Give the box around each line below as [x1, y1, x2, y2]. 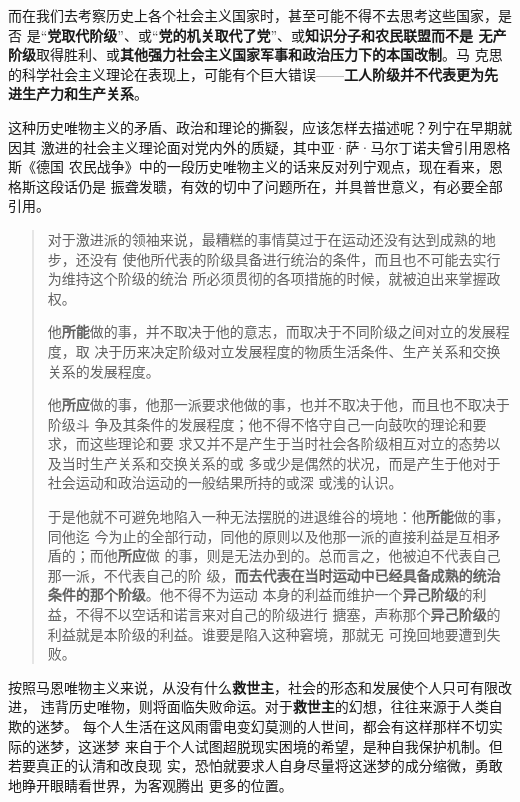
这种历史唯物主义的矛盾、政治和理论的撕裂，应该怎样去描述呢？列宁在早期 [8, 116, 498, 137]
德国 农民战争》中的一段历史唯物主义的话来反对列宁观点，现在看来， [35, 156, 489, 177]
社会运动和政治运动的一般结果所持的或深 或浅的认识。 [47, 472, 403, 493]
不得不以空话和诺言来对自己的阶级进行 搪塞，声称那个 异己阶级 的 [75, 604, 501, 625]
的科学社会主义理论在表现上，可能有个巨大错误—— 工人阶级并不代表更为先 [8, 63, 498, 84]
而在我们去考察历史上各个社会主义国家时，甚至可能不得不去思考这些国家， [8, 5, 498, 25]
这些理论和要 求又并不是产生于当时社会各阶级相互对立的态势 [89, 433, 487, 454]
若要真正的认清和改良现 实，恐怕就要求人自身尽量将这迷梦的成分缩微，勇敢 [8, 755, 503, 776]
